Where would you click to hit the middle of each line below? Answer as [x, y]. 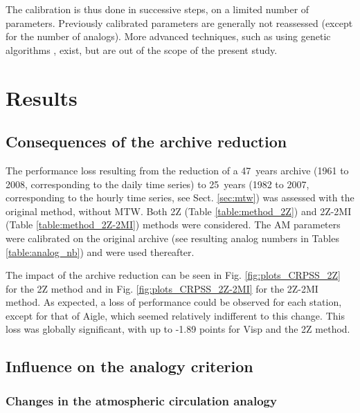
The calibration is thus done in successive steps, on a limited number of [157, 9]
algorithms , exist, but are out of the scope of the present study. [142, 49]
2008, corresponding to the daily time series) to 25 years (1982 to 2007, [157, 184]
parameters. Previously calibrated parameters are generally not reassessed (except [179, 22]
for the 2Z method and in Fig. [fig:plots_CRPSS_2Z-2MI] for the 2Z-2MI [162, 288]
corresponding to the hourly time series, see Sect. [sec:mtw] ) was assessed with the [180, 198]
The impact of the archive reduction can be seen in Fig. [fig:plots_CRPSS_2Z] [173, 275]
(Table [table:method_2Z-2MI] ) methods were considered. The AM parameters [173, 224]
